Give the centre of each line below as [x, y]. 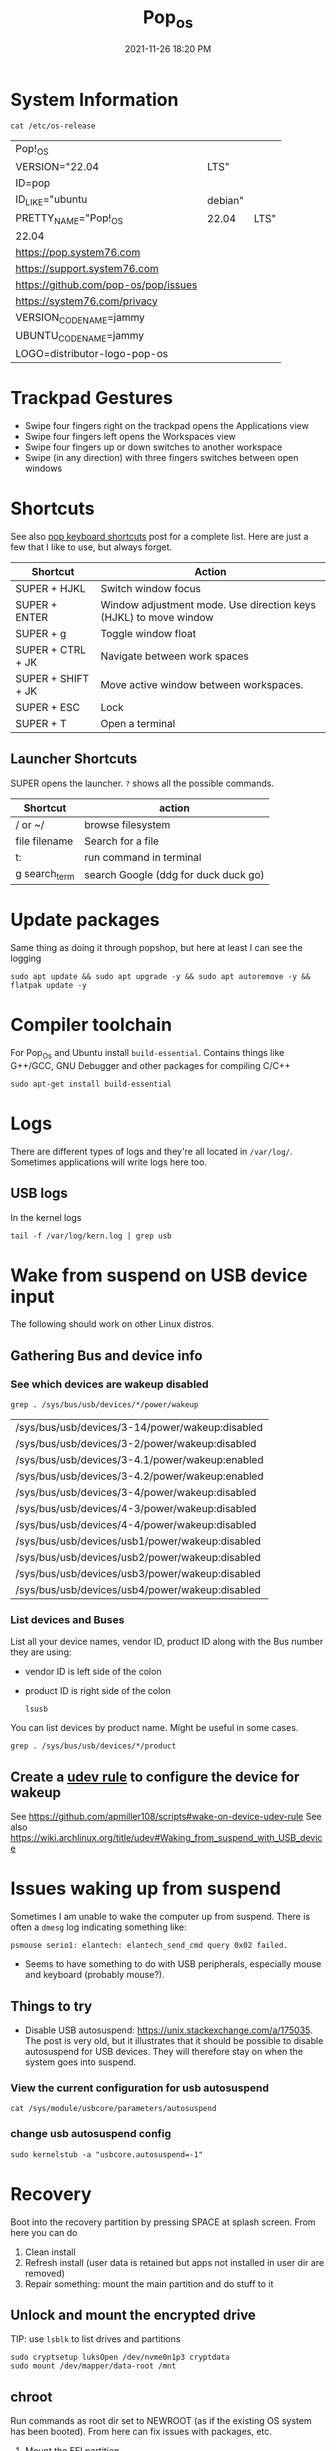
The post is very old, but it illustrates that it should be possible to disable [174, 2040]
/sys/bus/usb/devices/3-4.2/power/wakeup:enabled [139, 1476]
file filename [44, 841]
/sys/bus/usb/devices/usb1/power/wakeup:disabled [138, 1541]
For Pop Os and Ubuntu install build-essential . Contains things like [147, 1053]
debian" [225, 201]
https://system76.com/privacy [86, 301]
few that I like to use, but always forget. [91, 547]
